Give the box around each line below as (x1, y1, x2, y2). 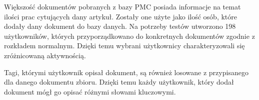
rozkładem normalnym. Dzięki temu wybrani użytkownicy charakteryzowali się (4, 40, 245, 51)
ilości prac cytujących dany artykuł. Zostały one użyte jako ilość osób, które (4, 11, 237, 21)
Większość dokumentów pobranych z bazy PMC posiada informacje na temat (4, 1, 241, 11)
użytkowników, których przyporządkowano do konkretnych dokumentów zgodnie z (4, 30, 255, 41)
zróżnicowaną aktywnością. (4, 50, 86, 60)
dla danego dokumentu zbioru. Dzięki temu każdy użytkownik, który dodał (4, 77, 234, 87)
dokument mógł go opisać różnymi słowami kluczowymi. (4, 86, 176, 97)
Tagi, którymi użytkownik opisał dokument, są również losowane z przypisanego (4, 67, 248, 77)
